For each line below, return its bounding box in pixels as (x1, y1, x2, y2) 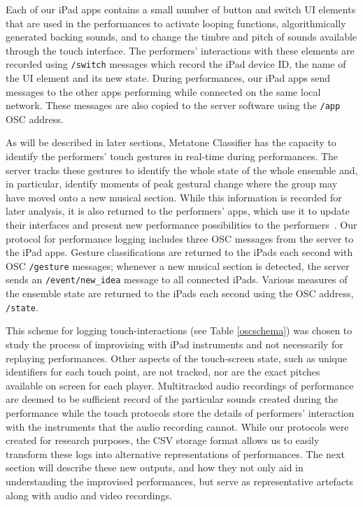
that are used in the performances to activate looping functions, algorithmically (6, 15, 346, 30)
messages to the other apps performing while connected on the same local (6, 84, 321, 99)
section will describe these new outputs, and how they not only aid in (6, 460, 304, 475)
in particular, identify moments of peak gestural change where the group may (6, 176, 338, 191)
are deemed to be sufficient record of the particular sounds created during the (6, 392, 339, 406)
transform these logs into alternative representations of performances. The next (6, 446, 345, 461)
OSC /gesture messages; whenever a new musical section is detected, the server (6, 258, 350, 273)
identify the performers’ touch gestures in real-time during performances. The (6, 149, 339, 164)
